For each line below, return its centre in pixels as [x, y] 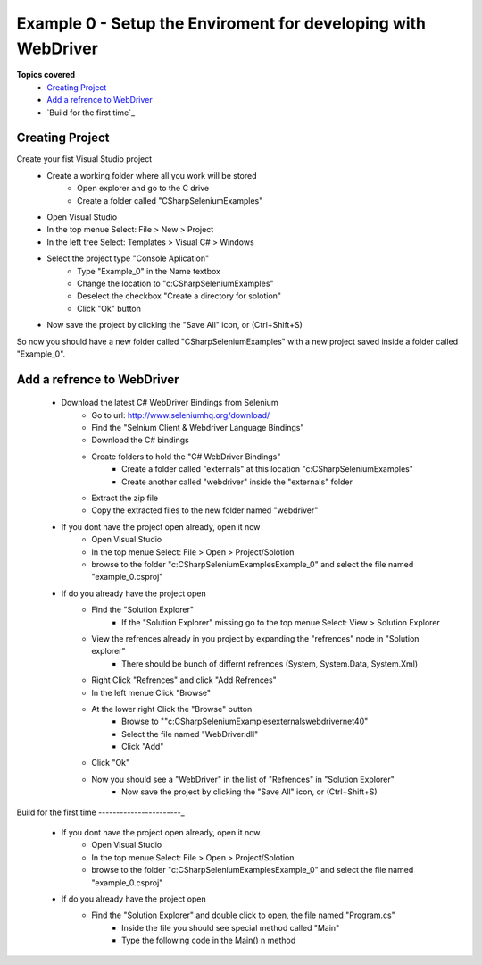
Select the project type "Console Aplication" [128, 258]
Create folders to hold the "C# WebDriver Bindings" [186, 457]
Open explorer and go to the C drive [143, 189]
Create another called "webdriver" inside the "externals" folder [237, 482]
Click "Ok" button [109, 308]
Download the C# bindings [140, 440]
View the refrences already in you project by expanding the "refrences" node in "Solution [255, 638]
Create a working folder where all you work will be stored [152, 175]
